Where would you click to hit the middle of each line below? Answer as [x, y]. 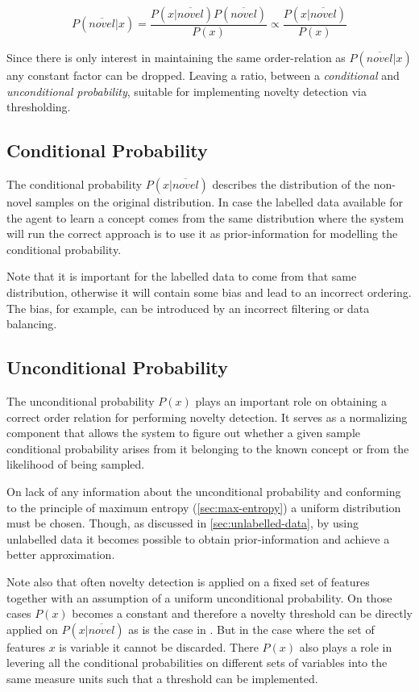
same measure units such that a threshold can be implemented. [162, 678]
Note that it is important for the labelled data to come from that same [182, 276]
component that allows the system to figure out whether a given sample [184, 433]
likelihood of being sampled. [76, 464]
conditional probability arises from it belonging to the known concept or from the [208, 448]
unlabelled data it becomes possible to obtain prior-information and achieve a [198, 538]
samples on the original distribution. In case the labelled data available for [219, 202]
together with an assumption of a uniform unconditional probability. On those [199, 597]
